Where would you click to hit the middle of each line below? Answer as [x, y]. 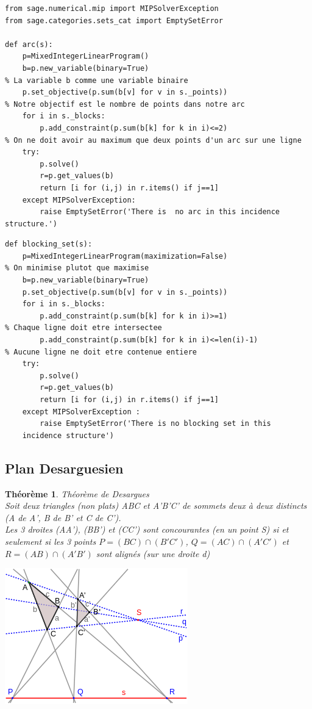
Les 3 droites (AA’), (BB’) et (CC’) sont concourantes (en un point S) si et [147, 529]
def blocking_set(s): [49, 244]
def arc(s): [29, 44]
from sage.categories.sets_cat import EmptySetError [114, 20]
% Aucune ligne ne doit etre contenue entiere [101, 352]
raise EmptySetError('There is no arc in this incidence [160, 212]
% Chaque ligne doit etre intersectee [83, 328]
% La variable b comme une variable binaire [97, 80]
